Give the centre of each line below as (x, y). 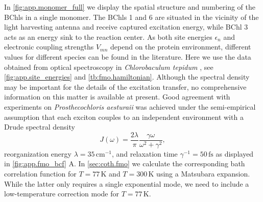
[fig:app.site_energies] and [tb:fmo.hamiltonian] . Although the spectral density (127, 77)
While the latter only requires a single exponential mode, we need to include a (127, 183)
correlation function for (40, 173)
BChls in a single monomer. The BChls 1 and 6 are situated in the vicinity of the (131, 17)
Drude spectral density (40, 127)
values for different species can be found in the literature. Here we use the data (128, 56)
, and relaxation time (145, 153)
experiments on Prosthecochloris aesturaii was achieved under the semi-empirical (130, 106)
